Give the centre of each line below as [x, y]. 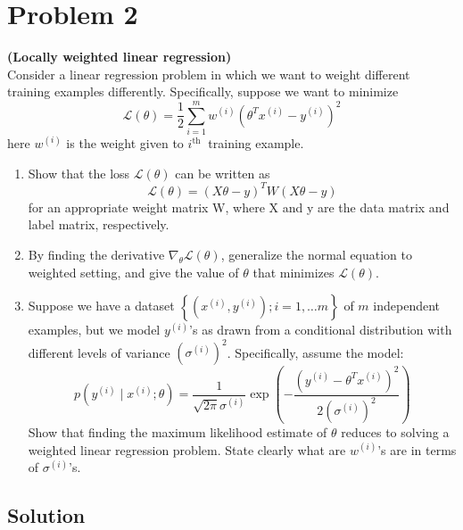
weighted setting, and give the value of [133, 272]
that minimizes [294, 272]
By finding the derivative [96, 254]
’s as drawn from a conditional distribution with [321, 330]
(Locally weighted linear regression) [120, 57]
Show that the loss [79, 173]
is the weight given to [125, 143]
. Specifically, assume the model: [315, 352]
